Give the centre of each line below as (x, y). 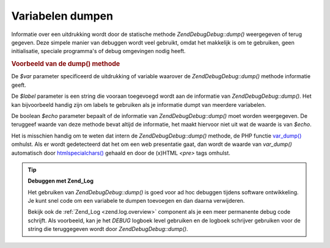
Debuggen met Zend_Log (61, 181)
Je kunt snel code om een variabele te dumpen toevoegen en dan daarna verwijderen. (136, 201)
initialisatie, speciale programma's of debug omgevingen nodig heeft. (98, 51)
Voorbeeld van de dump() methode (66, 64)
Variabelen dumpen (62, 16)
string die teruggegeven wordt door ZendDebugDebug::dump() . (108, 229)
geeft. (19, 85)
